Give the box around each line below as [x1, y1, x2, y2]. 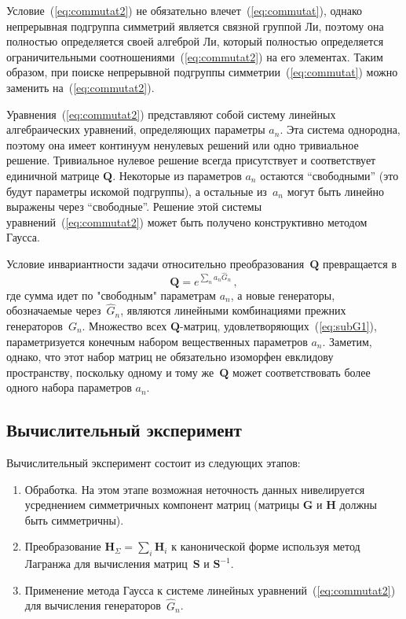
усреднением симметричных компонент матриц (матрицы [24, 496, 300, 513]
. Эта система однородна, [280, 121, 401, 138]
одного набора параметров [6, 379, 132, 396]
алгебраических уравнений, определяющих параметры [6, 121, 265, 138]
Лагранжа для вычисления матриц [24, 555, 188, 572]
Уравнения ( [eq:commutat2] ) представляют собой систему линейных [6, 105, 336, 122]
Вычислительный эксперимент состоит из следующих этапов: [6, 455, 301, 471]
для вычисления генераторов [24, 597, 161, 613]
